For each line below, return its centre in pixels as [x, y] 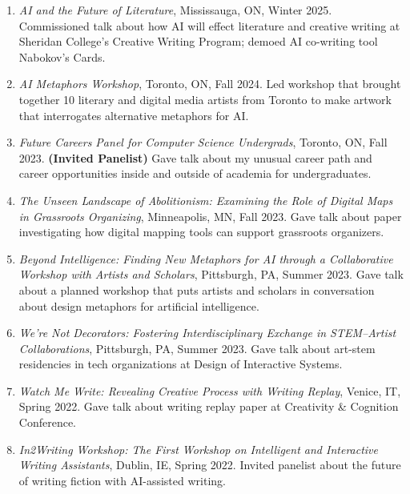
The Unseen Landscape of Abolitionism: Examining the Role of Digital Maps [206, 200]
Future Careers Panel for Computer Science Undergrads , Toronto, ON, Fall [203, 142]
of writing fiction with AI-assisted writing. [122, 480]
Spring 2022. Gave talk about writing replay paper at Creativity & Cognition [209, 406]
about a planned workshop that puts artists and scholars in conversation [197, 289]
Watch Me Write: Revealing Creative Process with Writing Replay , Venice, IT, [210, 390]
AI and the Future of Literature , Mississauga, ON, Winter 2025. [175, 10]
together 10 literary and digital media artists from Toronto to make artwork [205, 99]
